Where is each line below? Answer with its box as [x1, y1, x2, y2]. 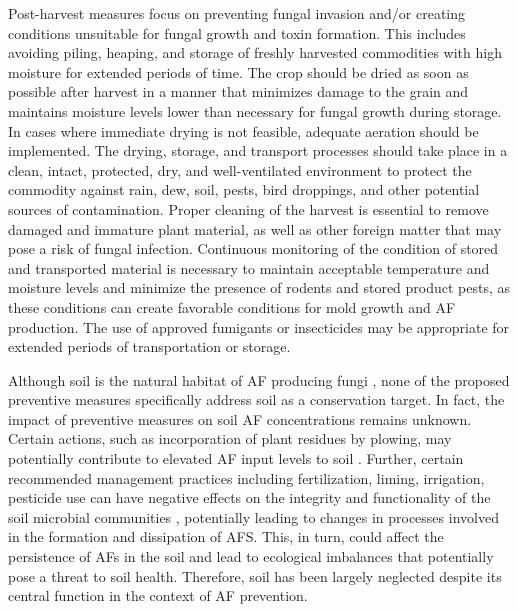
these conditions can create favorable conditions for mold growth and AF [8, 296, 456, 317]
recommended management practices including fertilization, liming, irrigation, [8, 467, 485, 488]
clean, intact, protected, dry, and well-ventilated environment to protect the [8, 159, 472, 180]
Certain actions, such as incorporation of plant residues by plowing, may [8, 428, 452, 449]
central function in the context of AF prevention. [8, 585, 308, 606]
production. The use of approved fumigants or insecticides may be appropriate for [8, 316, 510, 337]
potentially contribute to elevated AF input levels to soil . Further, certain [8, 448, 464, 469]
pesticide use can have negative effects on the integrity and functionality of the [8, 487, 491, 508]
